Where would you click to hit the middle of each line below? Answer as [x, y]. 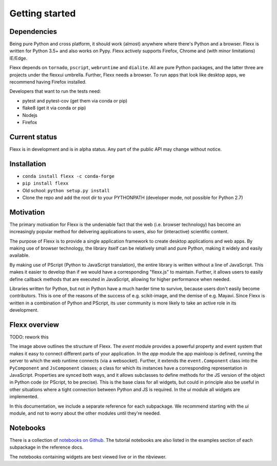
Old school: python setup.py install [66, 190]
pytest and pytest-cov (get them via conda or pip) [75, 100]
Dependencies [33, 32]
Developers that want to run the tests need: [55, 91]
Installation [28, 164]
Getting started [43, 13]
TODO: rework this [29, 337]
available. [20, 255]
